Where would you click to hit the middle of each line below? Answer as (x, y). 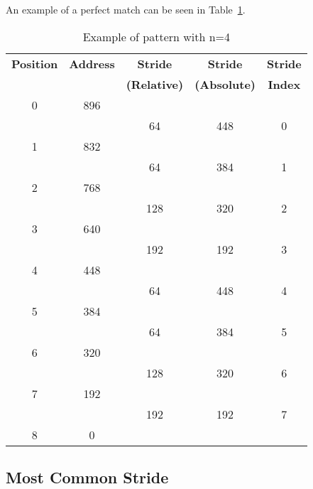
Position (35, 63)
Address (92, 63)
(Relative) (155, 84)
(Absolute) (225, 84)
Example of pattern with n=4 (156, 36)
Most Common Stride (87, 477)
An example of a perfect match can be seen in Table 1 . (126, 9)
